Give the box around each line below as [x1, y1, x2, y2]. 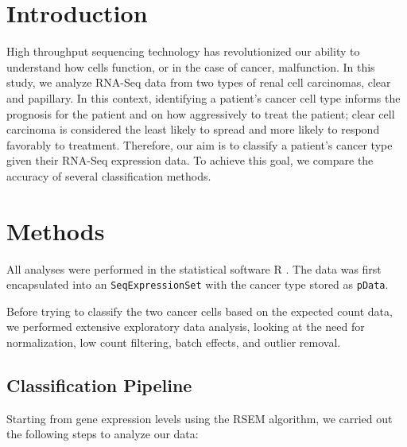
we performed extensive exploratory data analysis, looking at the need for [6, 318, 365, 335]
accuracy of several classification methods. [6, 167, 211, 184]
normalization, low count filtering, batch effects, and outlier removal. [6, 334, 341, 351]
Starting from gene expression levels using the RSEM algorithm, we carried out [6, 410, 393, 426]
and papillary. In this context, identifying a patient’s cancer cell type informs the [6, 89, 401, 106]
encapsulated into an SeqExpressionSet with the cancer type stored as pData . [6, 276, 389, 293]
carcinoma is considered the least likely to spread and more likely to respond [6, 121, 380, 138]
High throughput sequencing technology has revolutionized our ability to [6, 43, 360, 60]
